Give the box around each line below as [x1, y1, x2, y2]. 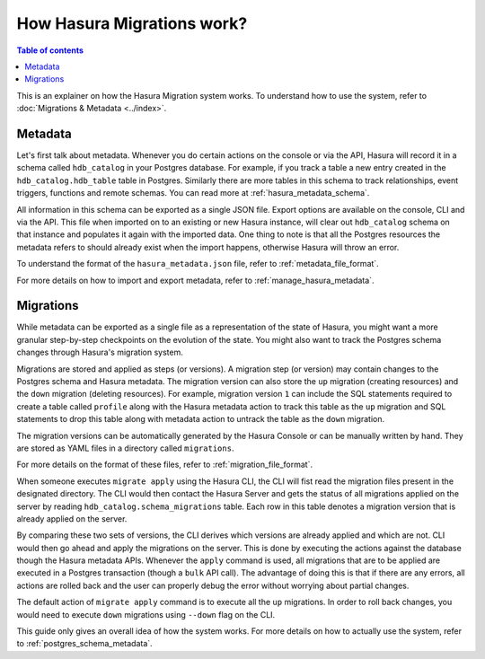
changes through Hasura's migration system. [16, 347, 183, 358]
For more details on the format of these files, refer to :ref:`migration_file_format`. [16, 459, 313, 470]
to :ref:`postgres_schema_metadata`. [16, 638, 153, 649]
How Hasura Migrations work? [16, 13, 248, 33]
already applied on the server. [16, 513, 128, 524]
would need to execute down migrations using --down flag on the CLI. [16, 609, 276, 619]
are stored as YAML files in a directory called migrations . [16, 443, 234, 453]
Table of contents [16, 45, 84, 56]
